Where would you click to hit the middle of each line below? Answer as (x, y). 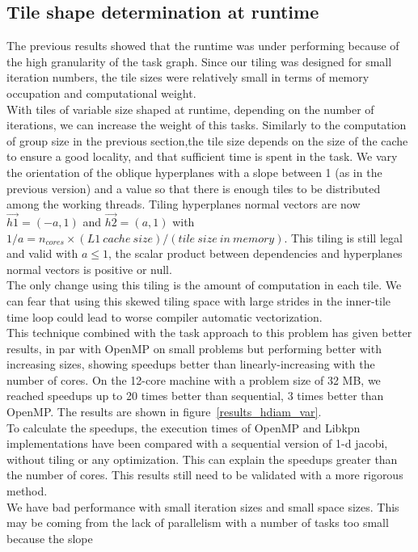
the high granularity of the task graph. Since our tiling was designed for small (199, 61)
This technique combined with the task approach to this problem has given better (209, 333)
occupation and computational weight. (101, 93)
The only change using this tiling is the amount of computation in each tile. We (204, 285)
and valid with (42, 253)
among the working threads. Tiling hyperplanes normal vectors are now (184, 204)
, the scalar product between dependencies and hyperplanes (255, 253)
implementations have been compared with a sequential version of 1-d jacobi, (197, 443)
